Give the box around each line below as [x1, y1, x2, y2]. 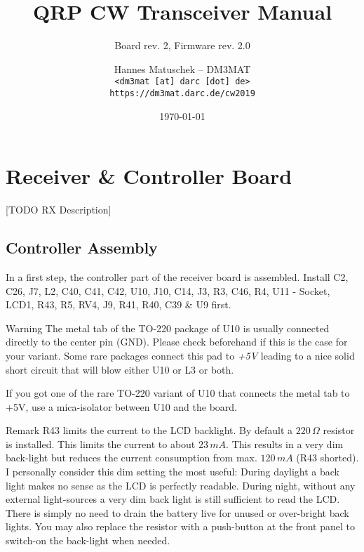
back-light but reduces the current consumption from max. [6, 450, 257, 465]
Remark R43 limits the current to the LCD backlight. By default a [6, 423, 293, 438]
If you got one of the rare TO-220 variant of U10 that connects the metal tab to [6, 386, 350, 400]
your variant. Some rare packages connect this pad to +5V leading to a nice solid [6, 348, 355, 362]
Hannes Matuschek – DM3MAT [114, 61, 251, 76]
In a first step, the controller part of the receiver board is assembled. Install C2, [6, 269, 349, 284]
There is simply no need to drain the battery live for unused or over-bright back [6, 505, 349, 520]
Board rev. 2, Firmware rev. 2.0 [114, 38, 250, 53]
